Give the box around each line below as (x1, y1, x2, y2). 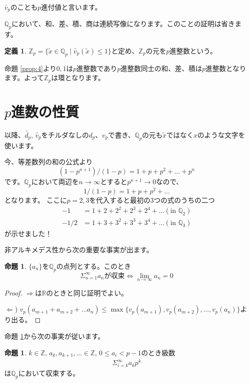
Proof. (4, 287, 22, 297)
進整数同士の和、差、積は (120, 63, 202, 73)
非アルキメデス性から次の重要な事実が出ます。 (4, 244, 153, 255)
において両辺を (31, 176, 79, 187)
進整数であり (76, 63, 117, 73)
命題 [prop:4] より (4, 63, 57, 73)
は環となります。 (51, 72, 105, 83)
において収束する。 (18, 367, 80, 378)
